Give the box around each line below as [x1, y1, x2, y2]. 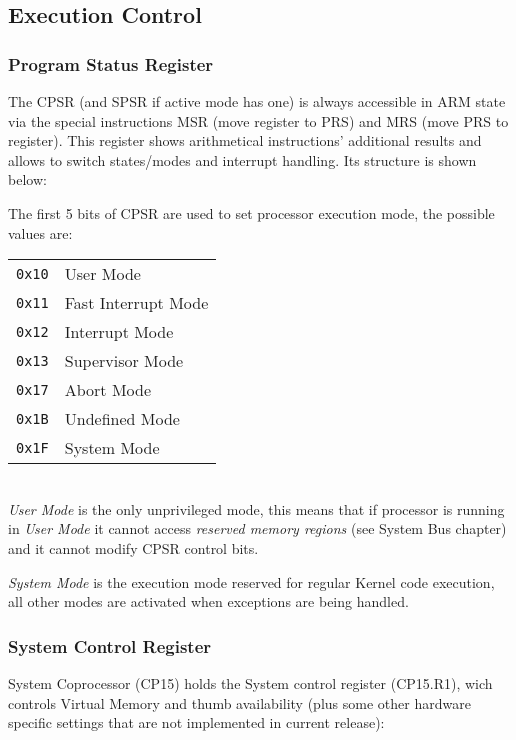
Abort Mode [64, 378, 152, 402]
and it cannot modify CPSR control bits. [8, 537, 259, 558]
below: [8, 169, 47, 190]
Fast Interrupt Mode [64, 291, 209, 315]
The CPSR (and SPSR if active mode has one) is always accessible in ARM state [8, 91, 506, 111]
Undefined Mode [64, 407, 180, 431]
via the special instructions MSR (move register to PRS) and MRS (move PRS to [8, 110, 509, 131]
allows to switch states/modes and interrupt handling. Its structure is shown [8, 149, 477, 170]
